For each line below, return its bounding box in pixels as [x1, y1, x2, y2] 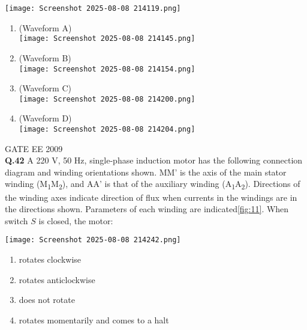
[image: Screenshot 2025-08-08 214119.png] [5, 4, 181, 13]
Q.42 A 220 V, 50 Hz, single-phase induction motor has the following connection [5, 154, 303, 167]
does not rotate [19, 293, 75, 306]
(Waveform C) [19, 82, 71, 94]
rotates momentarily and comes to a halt [19, 313, 169, 326]
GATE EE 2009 [5, 142, 63, 154]
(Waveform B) [19, 51, 71, 64]
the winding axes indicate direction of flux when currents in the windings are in [5, 191, 297, 203]
